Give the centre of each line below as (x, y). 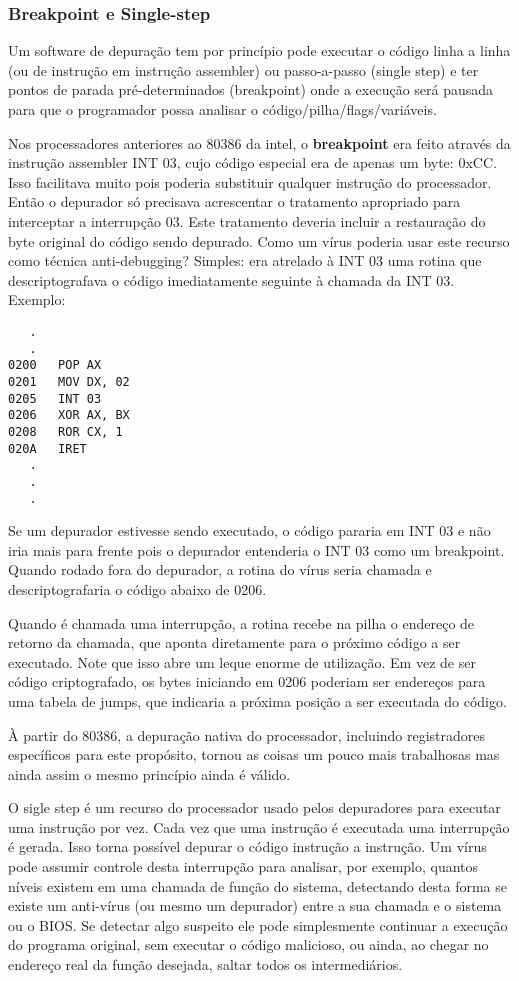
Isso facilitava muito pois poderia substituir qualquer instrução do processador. (250, 181)
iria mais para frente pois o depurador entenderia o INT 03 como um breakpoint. (256, 549)
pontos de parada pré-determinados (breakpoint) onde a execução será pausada (251, 89)
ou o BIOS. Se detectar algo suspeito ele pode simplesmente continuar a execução (258, 924)
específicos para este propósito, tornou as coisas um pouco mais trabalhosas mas (254, 754)
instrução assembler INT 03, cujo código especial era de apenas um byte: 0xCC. (252, 162)
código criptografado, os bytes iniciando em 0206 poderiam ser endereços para (247, 681)
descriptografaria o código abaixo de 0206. (137, 588)
